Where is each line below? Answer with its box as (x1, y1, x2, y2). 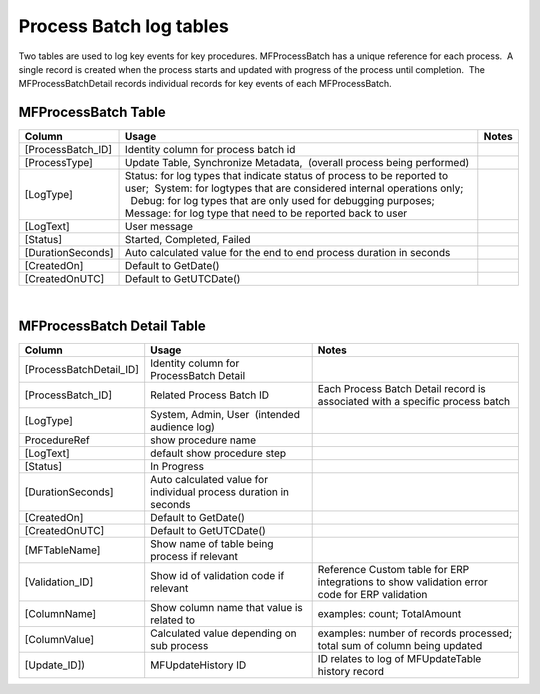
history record (317, 665, 385, 679)
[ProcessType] (24, 156, 94, 170)
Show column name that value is (150, 601, 304, 615)
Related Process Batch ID (150, 388, 270, 402)
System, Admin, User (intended (150, 408, 300, 422)
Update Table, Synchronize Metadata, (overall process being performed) (125, 156, 470, 170)
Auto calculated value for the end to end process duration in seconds (125, 246, 451, 260)
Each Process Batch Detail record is (317, 382, 486, 396)
